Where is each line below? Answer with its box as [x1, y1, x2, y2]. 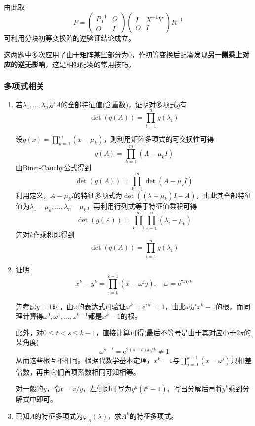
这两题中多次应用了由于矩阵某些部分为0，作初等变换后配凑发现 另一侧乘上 [4, 49, 242, 60]
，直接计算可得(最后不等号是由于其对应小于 [95, 327, 237, 337]
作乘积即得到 [33, 229, 75, 240]
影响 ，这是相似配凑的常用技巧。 [31, 59, 135, 69]
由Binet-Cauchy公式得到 [15, 163, 92, 173]
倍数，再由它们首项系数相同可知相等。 [15, 366, 140, 377]
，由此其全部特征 [196, 190, 252, 200]
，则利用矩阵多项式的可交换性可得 [103, 134, 214, 144]
